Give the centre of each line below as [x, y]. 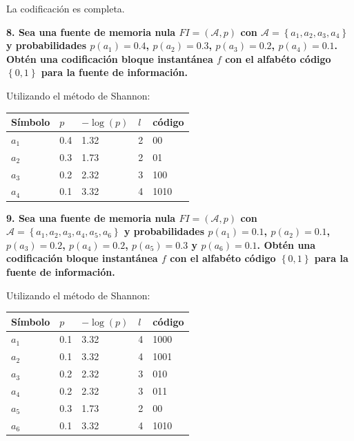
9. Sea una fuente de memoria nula [91, 217]
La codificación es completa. [66, 8]
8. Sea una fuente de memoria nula [91, 31]
